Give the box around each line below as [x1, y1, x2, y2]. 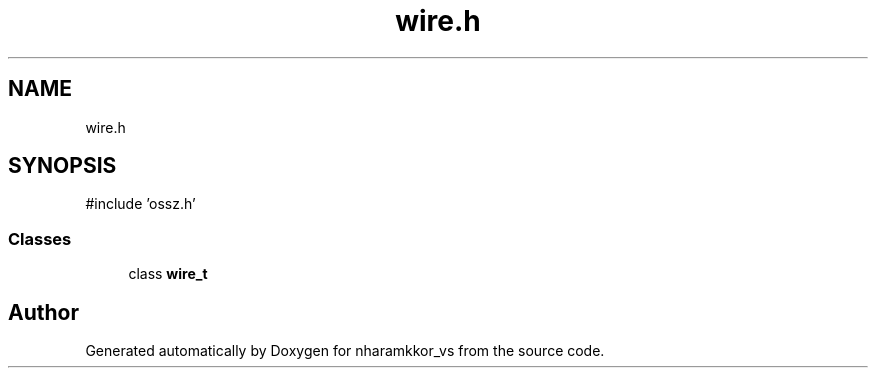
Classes [8, 228, 72, 249]
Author [8, 299, 79, 325]
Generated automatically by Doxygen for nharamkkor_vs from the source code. [85, 342, 605, 360]
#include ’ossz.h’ [85, 195, 196, 213]
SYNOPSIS [8, 153, 117, 179]
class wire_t [128, 265, 208, 283]
